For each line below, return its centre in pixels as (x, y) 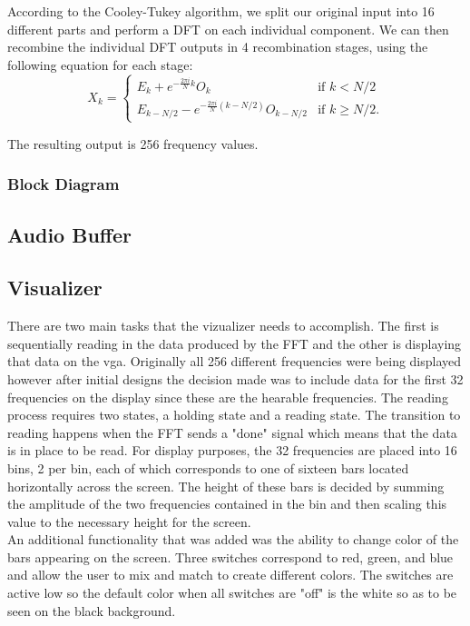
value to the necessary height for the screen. (129, 521)
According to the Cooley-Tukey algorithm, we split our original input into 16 (221, 11)
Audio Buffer (69, 234)
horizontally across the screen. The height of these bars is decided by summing (226, 486)
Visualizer (55, 288)
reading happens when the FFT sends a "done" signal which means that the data (232, 432)
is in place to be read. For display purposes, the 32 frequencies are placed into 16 (232, 450)
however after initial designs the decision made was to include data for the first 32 (235, 378)
